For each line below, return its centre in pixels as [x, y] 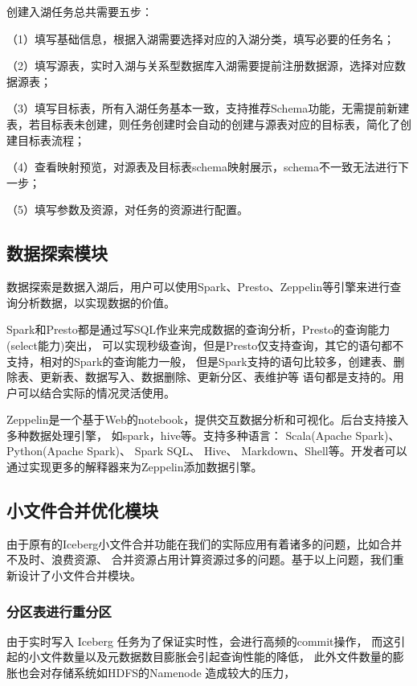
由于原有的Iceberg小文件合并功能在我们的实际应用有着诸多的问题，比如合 [199, 543]
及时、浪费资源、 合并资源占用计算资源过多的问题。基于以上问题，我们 [205, 559]
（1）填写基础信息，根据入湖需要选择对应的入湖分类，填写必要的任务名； [200, 38]
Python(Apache [45, 451]
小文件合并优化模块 [82, 510]
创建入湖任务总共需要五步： [80, 11]
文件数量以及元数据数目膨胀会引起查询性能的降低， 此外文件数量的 [216, 657]
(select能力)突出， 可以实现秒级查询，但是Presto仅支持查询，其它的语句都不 [205, 345]
